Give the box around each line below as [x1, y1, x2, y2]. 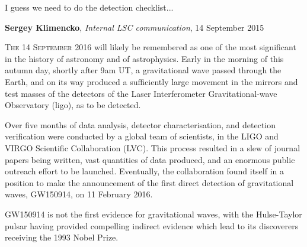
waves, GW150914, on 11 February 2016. [5, 188, 153, 200]
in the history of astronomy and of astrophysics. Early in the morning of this [5, 52, 284, 64]
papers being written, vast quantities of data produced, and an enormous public [5, 153, 295, 165]
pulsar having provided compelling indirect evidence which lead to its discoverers [5, 219, 299, 232]
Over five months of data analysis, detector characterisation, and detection [5, 118, 276, 131]
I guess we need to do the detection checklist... [5, 1, 174, 13]
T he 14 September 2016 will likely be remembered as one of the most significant [5, 41, 296, 53]
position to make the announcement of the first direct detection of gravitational [5, 176, 294, 188]
